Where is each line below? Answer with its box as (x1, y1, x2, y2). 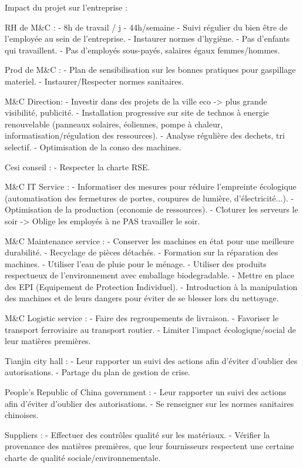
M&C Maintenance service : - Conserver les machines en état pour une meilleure (5, 234, 294, 247)
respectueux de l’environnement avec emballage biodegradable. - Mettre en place (5, 269, 294, 281)
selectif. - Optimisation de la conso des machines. (5, 140, 181, 153)
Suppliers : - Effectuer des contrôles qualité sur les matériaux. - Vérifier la (5, 428, 270, 440)
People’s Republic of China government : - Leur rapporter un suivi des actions (5, 386, 287, 398)
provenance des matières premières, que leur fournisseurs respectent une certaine (5, 440, 294, 452)
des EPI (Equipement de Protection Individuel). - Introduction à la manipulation (5, 280, 298, 292)
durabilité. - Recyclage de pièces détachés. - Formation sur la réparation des (5, 246, 278, 258)
